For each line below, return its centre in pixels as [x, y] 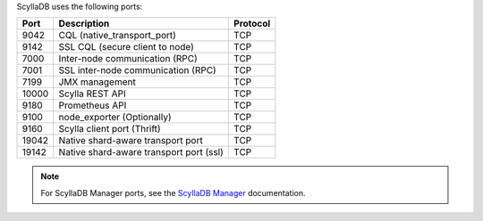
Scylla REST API [92, 94]
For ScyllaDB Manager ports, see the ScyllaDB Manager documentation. [173, 192]
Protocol [252, 24]
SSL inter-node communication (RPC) [137, 70]
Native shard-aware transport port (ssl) [141, 152]
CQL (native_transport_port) [117, 36]
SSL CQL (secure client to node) [126, 47]
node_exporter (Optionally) [115, 118]
